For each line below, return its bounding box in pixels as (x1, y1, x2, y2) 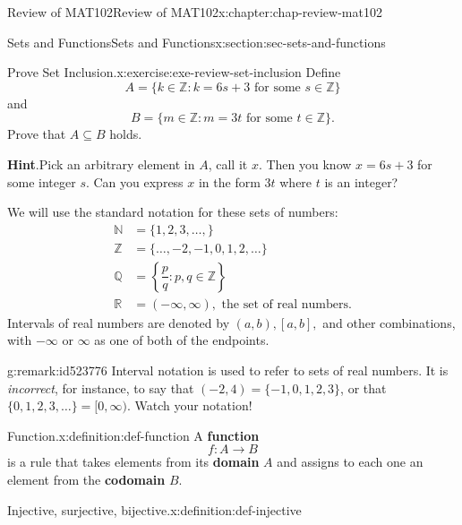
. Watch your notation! (126, 396, 252, 415)
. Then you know (258, 154, 352, 173)
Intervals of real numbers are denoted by (7, 313, 230, 331)
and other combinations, (322, 313, 456, 331)
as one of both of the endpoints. (94, 331, 269, 349)
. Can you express (85, 172, 184, 191)
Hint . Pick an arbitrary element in (7, 154, 195, 173)
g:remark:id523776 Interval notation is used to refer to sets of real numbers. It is (7, 361, 449, 380)
